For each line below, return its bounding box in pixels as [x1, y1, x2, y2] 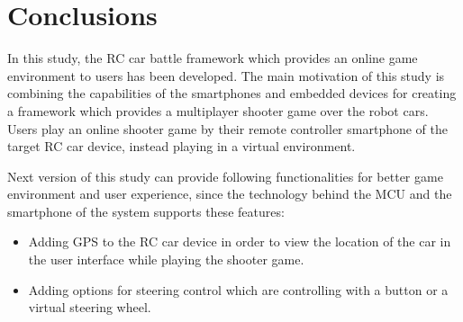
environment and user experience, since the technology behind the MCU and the [7, 184, 452, 203]
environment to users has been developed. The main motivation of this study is [7, 66, 445, 85]
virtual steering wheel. [28, 298, 151, 317]
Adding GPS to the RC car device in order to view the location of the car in [28, 232, 451, 251]
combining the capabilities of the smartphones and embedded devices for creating [7, 84, 457, 103]
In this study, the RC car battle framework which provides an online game [7, 49, 418, 67]
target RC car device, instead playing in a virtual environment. [7, 137, 356, 156]
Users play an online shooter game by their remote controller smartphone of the [7, 119, 449, 138]
